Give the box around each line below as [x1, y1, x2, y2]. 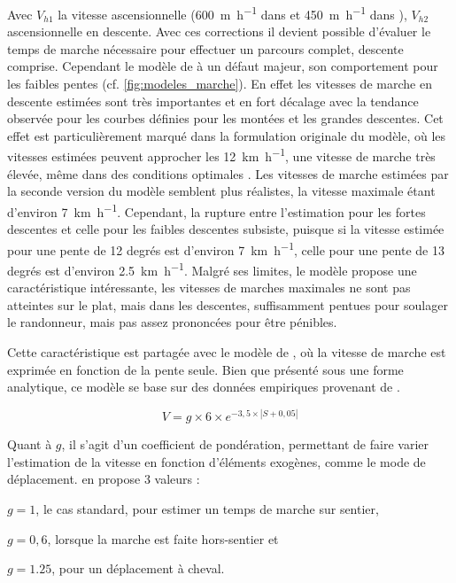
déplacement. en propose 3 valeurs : [7, 470, 200, 488]
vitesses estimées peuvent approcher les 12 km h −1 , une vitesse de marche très [7, 144, 436, 166]
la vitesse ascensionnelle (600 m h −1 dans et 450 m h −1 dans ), [58, 3, 407, 23]
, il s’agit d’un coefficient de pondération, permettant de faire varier [61, 435, 429, 454]
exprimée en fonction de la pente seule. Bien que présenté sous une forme [7, 360, 404, 378]
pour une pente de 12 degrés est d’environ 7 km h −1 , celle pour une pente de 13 [7, 237, 444, 259]
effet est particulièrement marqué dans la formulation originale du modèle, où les [7, 126, 446, 144]
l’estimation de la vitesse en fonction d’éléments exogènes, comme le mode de [7, 452, 426, 470]
